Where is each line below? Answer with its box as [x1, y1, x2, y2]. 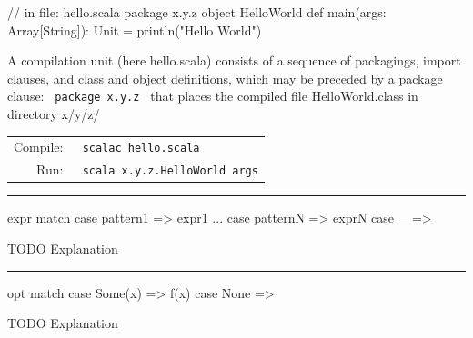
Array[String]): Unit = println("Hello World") [7, 20, 262, 39]
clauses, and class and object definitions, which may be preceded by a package [7, 68, 443, 87]
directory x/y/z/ [7, 104, 100, 124]
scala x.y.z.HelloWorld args [82, 164, 258, 178]
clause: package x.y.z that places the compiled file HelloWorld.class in [7, 86, 418, 105]
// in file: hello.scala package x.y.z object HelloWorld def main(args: [7, 3, 387, 21]
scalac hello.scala [82, 142, 200, 155]
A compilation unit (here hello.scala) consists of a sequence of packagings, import [7, 51, 461, 70]
